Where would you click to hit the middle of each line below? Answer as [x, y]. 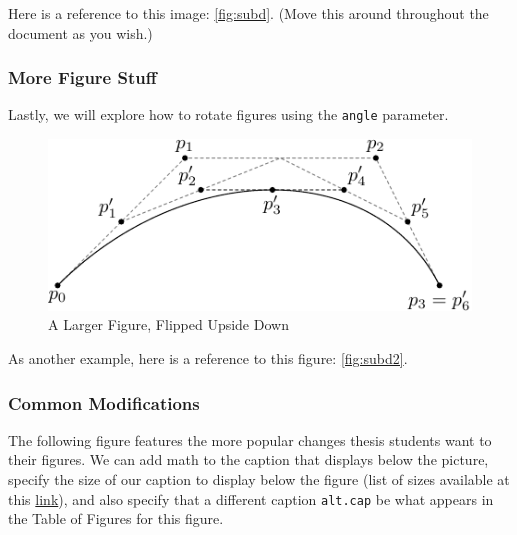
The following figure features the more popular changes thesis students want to [250, 439]
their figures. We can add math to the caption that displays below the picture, [248, 459]
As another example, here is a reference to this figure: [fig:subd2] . [208, 358]
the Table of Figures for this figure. [116, 518]
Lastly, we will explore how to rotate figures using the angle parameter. [228, 114]
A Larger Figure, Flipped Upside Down [168, 324]
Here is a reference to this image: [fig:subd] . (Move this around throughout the [248, 13]
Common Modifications [104, 402]
